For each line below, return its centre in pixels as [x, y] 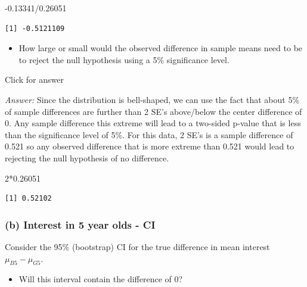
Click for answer [34, 79]
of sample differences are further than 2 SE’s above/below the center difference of [153, 111]
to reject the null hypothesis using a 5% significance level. [124, 59]
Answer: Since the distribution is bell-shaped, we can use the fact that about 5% [152, 99]
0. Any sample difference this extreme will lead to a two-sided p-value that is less [153, 123]
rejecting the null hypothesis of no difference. [87, 157]
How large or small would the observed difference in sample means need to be [161, 48]
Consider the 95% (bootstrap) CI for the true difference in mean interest [137, 246]
